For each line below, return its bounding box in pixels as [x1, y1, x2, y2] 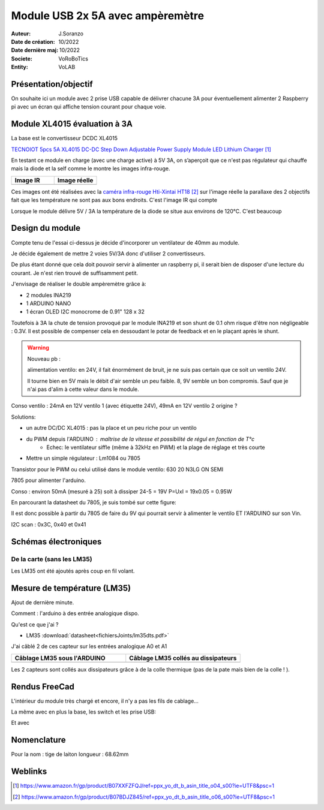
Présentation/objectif [11, 79, 93, 89]
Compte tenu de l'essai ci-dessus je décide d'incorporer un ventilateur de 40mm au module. [11, 239, 240, 246]
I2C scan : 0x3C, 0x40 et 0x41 [11, 520, 86, 528]
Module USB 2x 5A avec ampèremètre [11, 9, 204, 22]
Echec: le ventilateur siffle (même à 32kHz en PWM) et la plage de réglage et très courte [46, 444, 265, 451]
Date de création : [11, 38, 55, 45]
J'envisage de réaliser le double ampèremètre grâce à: [11, 281, 146, 288]
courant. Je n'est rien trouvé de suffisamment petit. [11, 269, 138, 276]
